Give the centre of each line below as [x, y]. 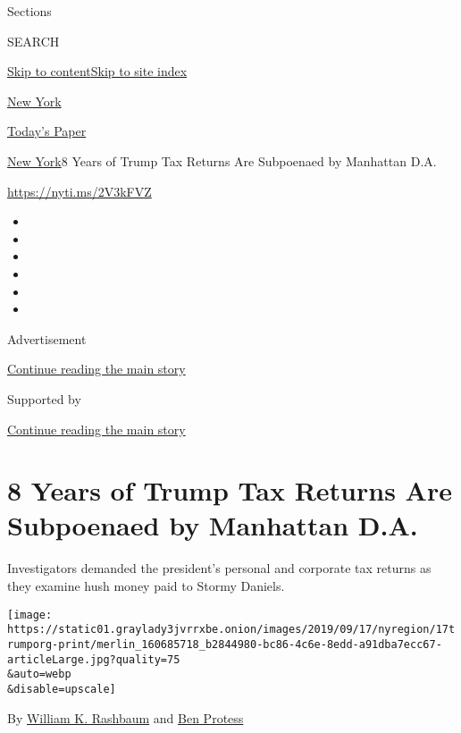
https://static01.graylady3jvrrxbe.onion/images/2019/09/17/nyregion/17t [231, 630]
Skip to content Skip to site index [97, 71]
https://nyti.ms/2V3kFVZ [80, 191]
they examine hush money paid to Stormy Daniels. [146, 586]
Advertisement [47, 338]
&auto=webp [39, 674]
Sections [29, 11]
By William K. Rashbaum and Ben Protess [126, 717]
